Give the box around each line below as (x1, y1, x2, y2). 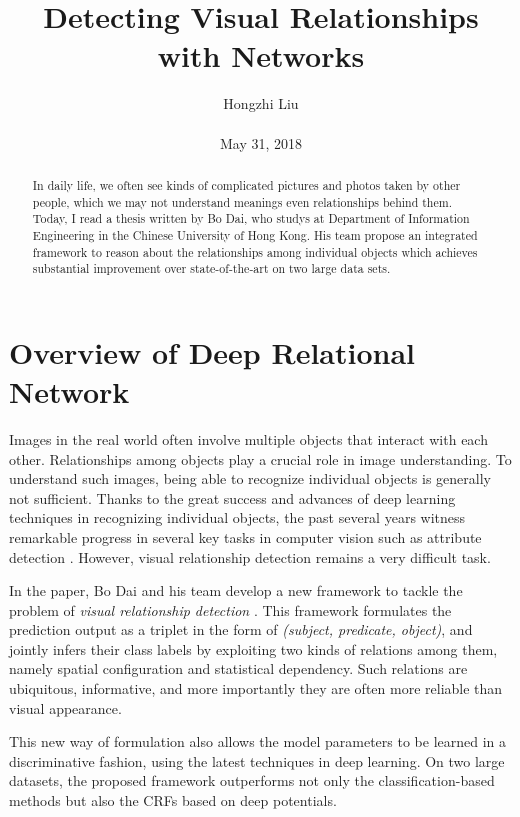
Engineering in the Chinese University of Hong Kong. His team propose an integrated (32, 226, 478, 243)
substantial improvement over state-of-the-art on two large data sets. (32, 260, 391, 277)
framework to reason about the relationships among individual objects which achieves (32, 243, 478, 260)
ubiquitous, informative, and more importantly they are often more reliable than (9, 678, 503, 699)
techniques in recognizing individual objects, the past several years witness (9, 507, 466, 528)
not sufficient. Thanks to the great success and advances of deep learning (9, 487, 456, 508)
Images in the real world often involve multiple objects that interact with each (9, 428, 488, 449)
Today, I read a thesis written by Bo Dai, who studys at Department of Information (32, 210, 470, 227)
